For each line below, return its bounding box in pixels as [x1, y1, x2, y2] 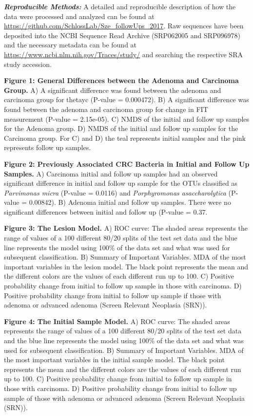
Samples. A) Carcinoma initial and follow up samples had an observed [4, 168, 218, 178]
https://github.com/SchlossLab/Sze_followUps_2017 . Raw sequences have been [4, 21, 244, 31]
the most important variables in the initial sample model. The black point [4, 354, 225, 365]
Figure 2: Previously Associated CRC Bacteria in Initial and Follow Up [4, 158, 250, 169]
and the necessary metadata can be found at [4, 40, 137, 50]
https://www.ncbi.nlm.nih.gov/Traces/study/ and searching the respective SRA [4, 49, 243, 59]
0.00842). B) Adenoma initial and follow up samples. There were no [29, 197, 231, 207]
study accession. [4, 59, 52, 69]
